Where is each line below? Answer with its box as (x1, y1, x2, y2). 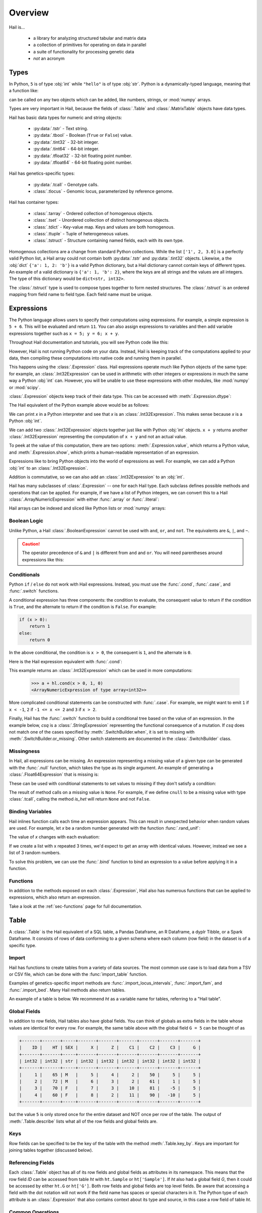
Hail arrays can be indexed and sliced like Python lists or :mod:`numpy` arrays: (9, 505, 166, 511)
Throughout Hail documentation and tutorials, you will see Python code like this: (9, 340, 169, 345)
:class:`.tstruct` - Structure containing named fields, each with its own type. (33, 238, 184, 244)
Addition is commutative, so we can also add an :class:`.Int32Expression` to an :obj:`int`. (9, 474, 185, 480)
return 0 (29, 637, 50, 643)
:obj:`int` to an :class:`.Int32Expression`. (9, 465, 88, 471)
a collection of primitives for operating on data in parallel (33, 42, 147, 48)
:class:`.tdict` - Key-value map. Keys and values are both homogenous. (33, 224, 175, 230)
